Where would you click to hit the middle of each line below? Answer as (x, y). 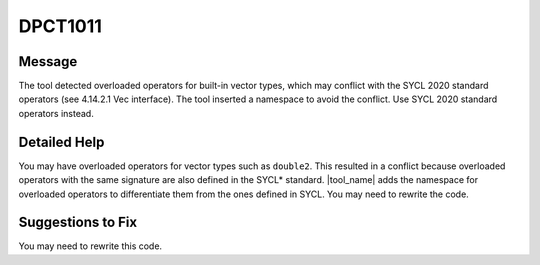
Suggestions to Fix (78, 222)
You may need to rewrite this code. (90, 246)
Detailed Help (61, 141)
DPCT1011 (60, 26)
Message (48, 61)
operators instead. (56, 113)
